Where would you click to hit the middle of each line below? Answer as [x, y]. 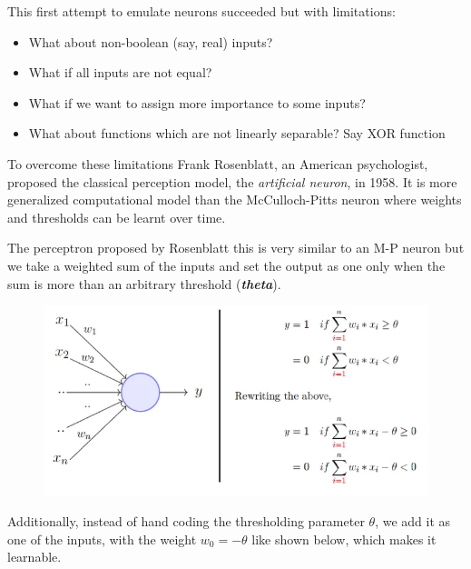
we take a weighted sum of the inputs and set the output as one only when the [226, 265]
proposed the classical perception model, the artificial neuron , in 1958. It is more [232, 181]
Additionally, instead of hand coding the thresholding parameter [186, 521]
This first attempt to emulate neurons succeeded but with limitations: [201, 11]
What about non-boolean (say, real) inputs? [151, 41]
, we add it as [413, 521]
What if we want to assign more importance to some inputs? [197, 102]
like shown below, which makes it [344, 539]
